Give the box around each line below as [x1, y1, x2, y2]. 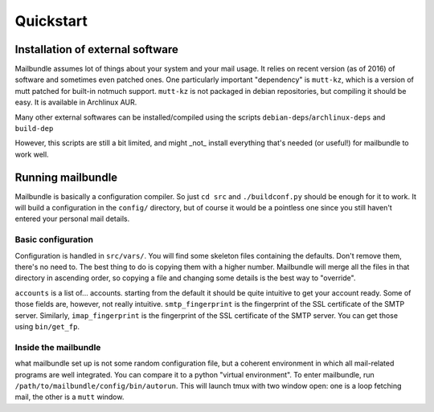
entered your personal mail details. [14, 214, 130, 224]
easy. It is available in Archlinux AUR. [14, 97, 137, 108]
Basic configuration [14, 234, 94, 245]
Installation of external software [14, 43, 178, 56]
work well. [14, 149, 49, 159]
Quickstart [14, 12, 88, 30]
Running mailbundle [14, 170, 118, 184]
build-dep [14, 124, 54, 133]
